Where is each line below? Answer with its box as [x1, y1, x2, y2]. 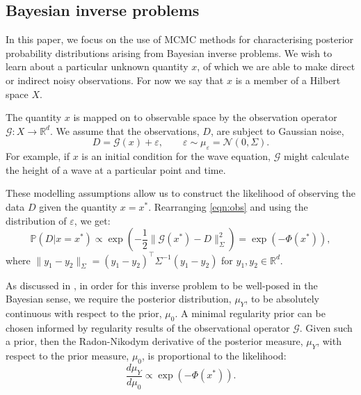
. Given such [299, 320, 353, 334]
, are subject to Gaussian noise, [210, 123, 344, 138]
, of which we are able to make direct [197, 59, 355, 74]
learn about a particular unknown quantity [6, 59, 188, 74]
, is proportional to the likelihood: [142, 348, 287, 363]
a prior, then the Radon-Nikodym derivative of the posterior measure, [6, 334, 303, 348]
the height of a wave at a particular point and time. [6, 162, 226, 177]
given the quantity [39, 199, 118, 213]
